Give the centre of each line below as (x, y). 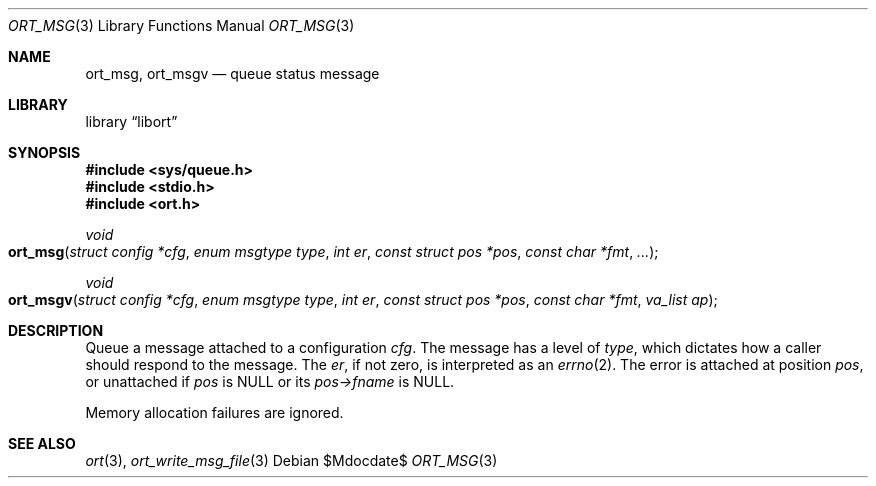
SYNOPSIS (44, 152)
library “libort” (131, 121)
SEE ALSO (42, 443)
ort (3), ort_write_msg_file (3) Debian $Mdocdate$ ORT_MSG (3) (291, 460)
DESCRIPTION (56, 330)
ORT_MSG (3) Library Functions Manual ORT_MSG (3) (181, 25)
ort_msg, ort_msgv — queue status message (232, 73)
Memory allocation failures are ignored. (214, 412)
